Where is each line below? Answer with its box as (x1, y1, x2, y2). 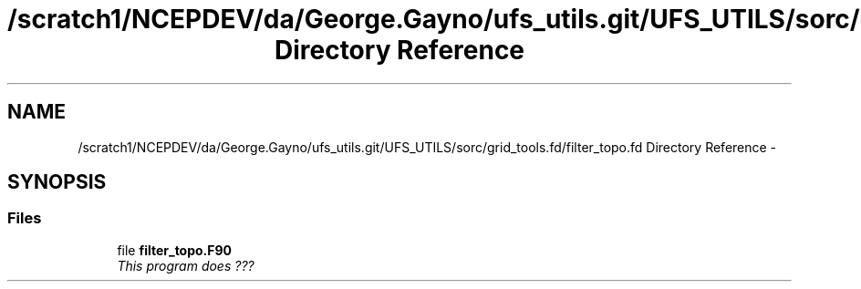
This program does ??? (117, 257, 254, 274)
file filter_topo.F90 (117, 242, 233, 258)
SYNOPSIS (7, 170, 107, 194)
